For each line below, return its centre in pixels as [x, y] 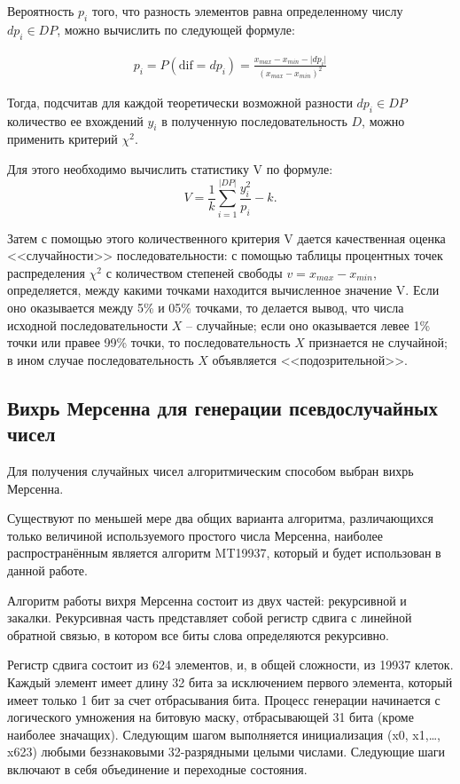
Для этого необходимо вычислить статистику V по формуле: [170, 168]
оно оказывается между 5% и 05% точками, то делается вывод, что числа [206, 308]
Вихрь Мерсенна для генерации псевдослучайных [222, 407]
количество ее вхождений [75, 120]
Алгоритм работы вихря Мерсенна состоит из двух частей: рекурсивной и [207, 600]
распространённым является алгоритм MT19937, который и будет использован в [224, 553]
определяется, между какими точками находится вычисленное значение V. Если [223, 290]
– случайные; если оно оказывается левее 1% [308, 325]
